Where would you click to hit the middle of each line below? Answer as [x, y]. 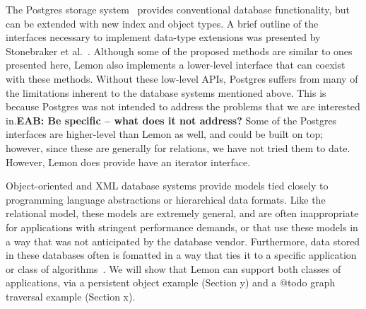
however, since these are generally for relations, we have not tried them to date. [178, 147]
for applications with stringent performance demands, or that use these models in [182, 227]
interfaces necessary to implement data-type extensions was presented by [163, 37]
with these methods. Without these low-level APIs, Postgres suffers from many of [182, 78]
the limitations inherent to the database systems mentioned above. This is [166, 92]
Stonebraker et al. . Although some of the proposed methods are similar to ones [179, 51]
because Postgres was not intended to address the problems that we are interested [183, 106]
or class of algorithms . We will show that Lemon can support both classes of [173, 268]
